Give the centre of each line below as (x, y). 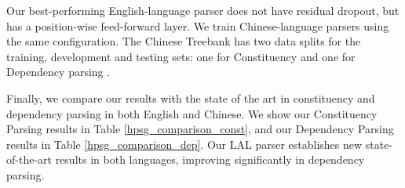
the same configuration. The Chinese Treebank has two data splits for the (184, 41)
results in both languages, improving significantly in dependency (210, 159)
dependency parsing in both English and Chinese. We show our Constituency (192, 113)
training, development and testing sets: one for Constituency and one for (181, 56)
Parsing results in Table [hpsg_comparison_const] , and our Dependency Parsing (200, 129)
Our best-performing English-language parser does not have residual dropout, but (203, 10)
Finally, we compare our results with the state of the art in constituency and (191, 98)
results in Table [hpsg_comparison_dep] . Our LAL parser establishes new (184, 144)
